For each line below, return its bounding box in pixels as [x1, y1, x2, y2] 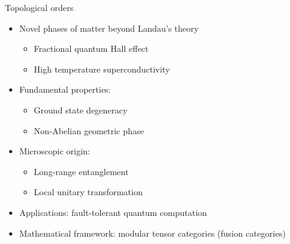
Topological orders [5, 1, 74, 13]
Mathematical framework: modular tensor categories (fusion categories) [19, 226, 286, 239]
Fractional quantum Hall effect [34, 42, 149, 55]
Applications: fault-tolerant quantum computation [19, 206, 207, 218]
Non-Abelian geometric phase [34, 124, 144, 137]
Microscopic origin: [19, 145, 90, 157]
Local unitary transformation [34, 185, 143, 198]
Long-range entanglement [34, 165, 129, 178]
